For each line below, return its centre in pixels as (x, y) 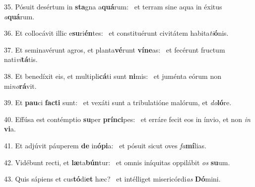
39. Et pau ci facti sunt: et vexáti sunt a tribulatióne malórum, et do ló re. (118, 102)
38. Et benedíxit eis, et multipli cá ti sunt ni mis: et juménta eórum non (113, 76)
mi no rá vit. (20, 86)
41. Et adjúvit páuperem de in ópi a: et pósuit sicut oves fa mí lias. (105, 145)
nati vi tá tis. (21, 59)
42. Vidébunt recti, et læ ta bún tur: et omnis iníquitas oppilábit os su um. (117, 162)
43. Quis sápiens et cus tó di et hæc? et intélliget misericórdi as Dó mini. (112, 179)
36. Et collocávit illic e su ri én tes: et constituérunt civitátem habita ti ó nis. (116, 33)
